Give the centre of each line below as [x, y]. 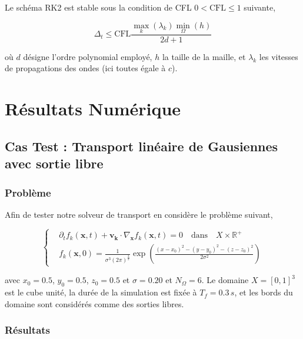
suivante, [260, 7]
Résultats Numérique [93, 109]
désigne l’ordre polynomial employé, [88, 56]
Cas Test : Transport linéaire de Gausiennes [141, 146]
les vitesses [279, 56]
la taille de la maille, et [204, 56]
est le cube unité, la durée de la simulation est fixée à [101, 292]
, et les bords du [264, 292]
